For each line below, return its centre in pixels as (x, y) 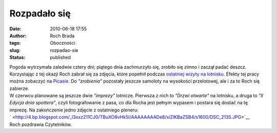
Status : (17, 58)
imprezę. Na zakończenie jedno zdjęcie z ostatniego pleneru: (74, 110)
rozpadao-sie (64, 50)
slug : (15, 50)
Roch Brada (62, 35)
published (61, 58)
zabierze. (19, 88)
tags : (15, 43)
